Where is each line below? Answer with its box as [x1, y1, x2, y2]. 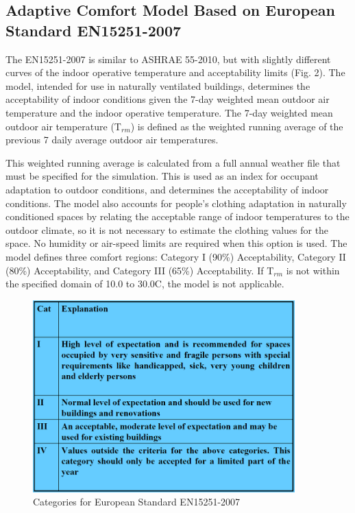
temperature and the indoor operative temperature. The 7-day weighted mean [5, 105, 333, 119]
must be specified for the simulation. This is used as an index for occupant [5, 169, 319, 183]
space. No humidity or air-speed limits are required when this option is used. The [5, 236, 347, 250]
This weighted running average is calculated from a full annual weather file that [5, 155, 341, 169]
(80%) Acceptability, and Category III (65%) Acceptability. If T [5, 263, 274, 277]
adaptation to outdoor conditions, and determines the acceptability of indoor [5, 182, 329, 196]
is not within [286, 263, 340, 277]
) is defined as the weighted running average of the [130, 119, 343, 133]
